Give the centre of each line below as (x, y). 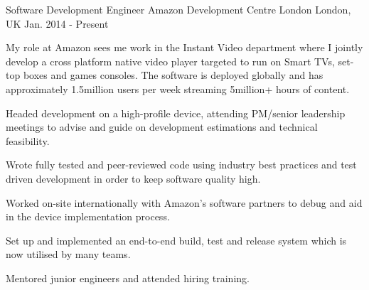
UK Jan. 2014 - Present (57, 23)
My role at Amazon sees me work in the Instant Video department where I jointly (184, 47)
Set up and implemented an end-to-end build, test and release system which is (176, 240)
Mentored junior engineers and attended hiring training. (128, 278)
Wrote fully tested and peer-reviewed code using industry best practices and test (181, 165)
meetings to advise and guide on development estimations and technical (162, 127)
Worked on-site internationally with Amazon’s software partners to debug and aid (184, 202)
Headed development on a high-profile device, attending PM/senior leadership (176, 113)
